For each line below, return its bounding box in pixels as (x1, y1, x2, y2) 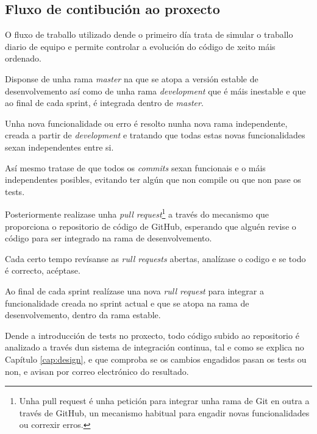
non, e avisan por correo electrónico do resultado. (5, 365, 189, 377)
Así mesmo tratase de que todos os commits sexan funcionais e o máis (5, 161, 266, 174)
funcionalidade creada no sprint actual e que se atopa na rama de (5, 296, 249, 309)
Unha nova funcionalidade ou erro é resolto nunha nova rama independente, (5, 116, 288, 129)
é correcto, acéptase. (5, 264, 80, 277)
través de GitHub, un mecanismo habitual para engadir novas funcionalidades (19, 406, 310, 419)
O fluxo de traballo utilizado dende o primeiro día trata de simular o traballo (5, 28, 293, 41)
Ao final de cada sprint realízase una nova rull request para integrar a (5, 284, 264, 297)
